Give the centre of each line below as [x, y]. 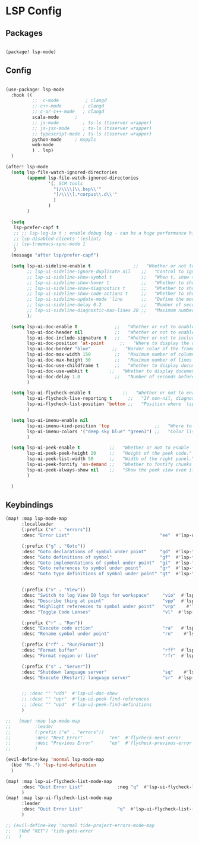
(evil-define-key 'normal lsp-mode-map [55, 760]
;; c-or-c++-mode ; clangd [68, 112]
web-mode [43, 145]
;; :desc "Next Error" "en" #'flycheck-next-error [94, 738]
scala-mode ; [55, 118]
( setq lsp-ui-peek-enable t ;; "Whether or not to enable [100, 448]
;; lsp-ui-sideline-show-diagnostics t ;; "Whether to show [112, 288]
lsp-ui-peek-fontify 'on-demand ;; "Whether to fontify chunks [110, 465]
